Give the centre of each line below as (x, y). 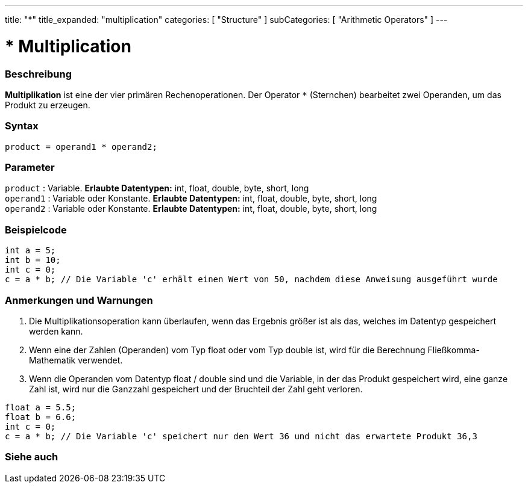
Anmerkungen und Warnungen (79, 300)
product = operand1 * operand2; (81, 147)
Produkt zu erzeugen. (48, 105)
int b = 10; (33, 260)
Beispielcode (36, 230)
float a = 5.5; (41, 407)
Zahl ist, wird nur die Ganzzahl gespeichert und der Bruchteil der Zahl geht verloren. (196, 389)
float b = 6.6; (41, 417)
